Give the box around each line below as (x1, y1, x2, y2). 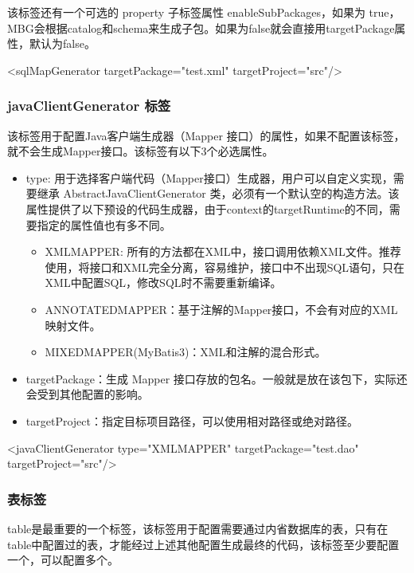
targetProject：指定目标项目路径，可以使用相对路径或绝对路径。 (25, 412, 358, 429)
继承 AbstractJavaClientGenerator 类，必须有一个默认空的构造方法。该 (37, 185, 400, 202)
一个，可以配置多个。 (7, 551, 119, 568)
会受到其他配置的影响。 (25, 386, 149, 402)
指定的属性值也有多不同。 (37, 216, 171, 233)
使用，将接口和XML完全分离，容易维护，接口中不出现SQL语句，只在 (45, 258, 405, 275)
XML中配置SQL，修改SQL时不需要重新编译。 (45, 274, 282, 291)
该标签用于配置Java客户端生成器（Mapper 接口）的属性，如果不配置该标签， (7, 127, 405, 143)
